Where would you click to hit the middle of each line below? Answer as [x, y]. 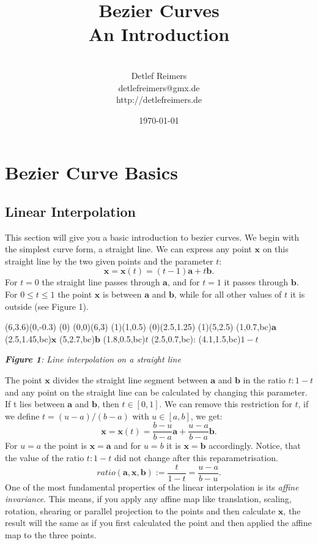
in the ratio [264, 380]
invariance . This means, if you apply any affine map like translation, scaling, [148, 499]
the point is [65, 445]
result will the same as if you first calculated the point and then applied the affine [158, 523]
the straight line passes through [101, 282]
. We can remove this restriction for [226, 404]
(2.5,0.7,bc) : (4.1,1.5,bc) [196, 338]
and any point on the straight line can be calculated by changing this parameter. [156, 392]
